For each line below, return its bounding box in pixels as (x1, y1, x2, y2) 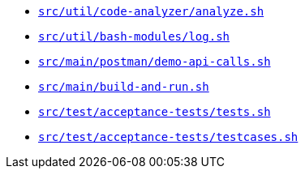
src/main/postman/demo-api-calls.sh (38, 55, 271, 68)
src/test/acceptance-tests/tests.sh (38, 105, 271, 118)
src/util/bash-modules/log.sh (38, 30, 230, 43)
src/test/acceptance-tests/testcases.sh (38, 130, 299, 143)
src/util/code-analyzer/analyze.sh (38, 5, 264, 18)
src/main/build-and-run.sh (38, 80, 209, 93)
